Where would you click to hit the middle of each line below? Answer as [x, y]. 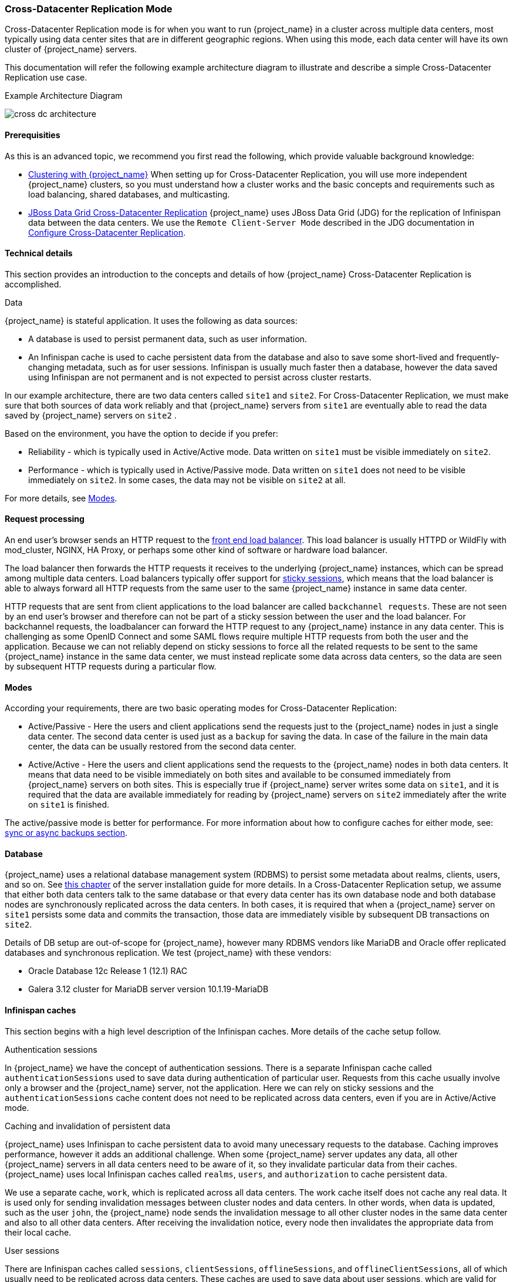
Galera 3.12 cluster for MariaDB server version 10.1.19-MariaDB [148, 989]
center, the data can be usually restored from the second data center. [162, 747]
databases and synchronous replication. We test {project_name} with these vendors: [168, 953]
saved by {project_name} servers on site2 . [91, 415]
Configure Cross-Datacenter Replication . [107, 232]
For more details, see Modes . [61, 498]
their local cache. [38, 1232]
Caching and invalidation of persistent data [88, 1126]
